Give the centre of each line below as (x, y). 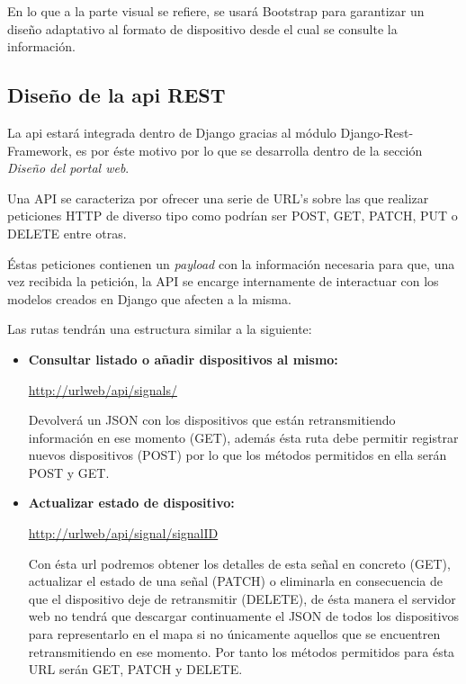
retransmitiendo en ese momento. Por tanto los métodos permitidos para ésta (242, 651)
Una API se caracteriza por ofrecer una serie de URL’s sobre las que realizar (218, 198)
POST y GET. (69, 472)
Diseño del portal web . (68, 168)
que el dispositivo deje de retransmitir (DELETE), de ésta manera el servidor (242, 598)
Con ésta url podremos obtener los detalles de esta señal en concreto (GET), (239, 563)
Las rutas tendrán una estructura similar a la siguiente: (160, 329)
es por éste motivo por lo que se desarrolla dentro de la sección (249, 150)
